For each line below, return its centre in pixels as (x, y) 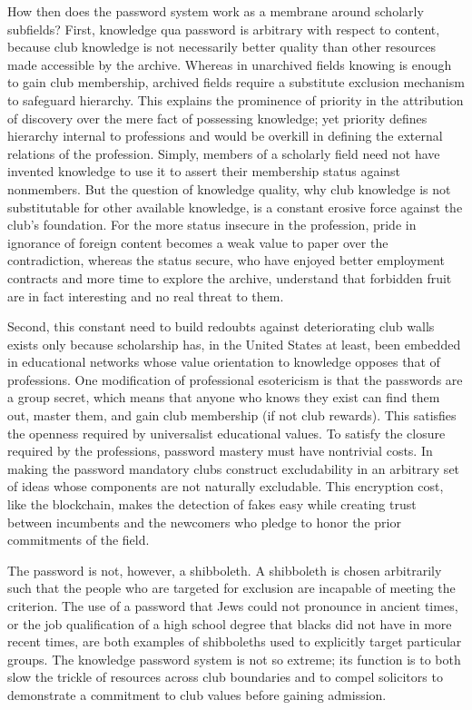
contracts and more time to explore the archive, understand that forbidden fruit (230, 277)
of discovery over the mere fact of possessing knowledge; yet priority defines (217, 118)
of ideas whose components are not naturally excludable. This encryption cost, (226, 486)
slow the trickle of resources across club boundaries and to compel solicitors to (225, 677)
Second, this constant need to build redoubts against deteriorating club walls (221, 326)
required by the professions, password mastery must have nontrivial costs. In (220, 451)
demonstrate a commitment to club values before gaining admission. (197, 694)
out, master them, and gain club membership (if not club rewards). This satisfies (232, 415)
